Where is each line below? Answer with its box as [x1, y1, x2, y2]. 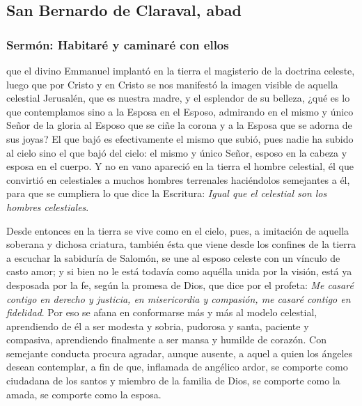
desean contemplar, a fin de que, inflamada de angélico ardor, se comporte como [6, 359, 348, 374]
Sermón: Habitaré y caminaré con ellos [6, 36, 229, 53]
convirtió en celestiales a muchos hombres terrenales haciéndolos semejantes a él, [6, 172, 350, 187]
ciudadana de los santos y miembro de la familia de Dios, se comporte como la [6, 373, 340, 388]
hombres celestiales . [6, 199, 89, 214]
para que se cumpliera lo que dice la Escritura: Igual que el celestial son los [6, 186, 327, 201]
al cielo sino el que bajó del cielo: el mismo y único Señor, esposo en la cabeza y [6, 145, 347, 159]
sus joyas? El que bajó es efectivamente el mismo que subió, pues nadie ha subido [6, 131, 354, 146]
